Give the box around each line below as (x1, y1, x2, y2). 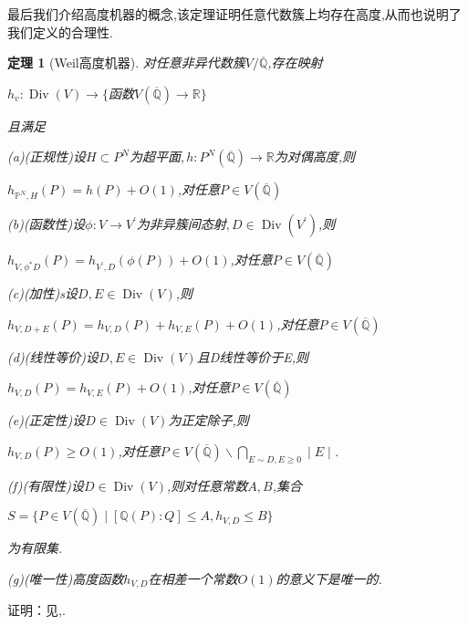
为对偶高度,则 (274, 147, 356, 166)
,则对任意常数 (166, 475, 248, 495)
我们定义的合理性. (7, 22, 113, 41)
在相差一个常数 (148, 568, 238, 588)
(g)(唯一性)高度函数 (7, 568, 124, 588)
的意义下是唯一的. (276, 568, 382, 588)
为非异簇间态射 (136, 214, 226, 234)
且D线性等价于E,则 (196, 347, 309, 366)
